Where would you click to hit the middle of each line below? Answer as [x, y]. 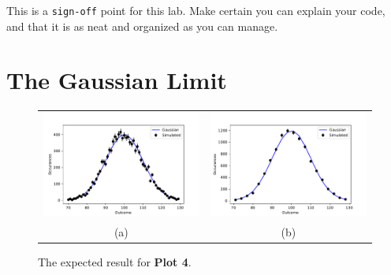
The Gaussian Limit [117, 80]
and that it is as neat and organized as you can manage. [142, 26]
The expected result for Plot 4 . [115, 262]
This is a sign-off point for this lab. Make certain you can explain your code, [196, 10]
